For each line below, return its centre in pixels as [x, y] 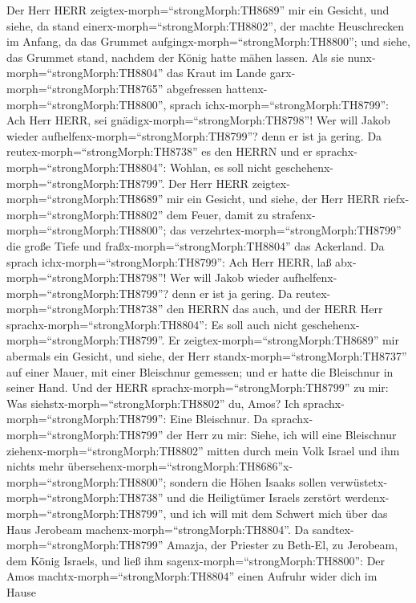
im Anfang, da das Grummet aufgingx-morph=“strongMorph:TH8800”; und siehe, [208, 41]
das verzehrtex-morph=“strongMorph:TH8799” [286, 230]
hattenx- [246, 88]
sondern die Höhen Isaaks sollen [248, 481]
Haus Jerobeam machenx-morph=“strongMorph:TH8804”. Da [158, 529]
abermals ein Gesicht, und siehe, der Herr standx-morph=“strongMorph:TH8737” [207, 356]
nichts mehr [35, 466]
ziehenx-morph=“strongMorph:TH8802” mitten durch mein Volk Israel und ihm [203, 450]
